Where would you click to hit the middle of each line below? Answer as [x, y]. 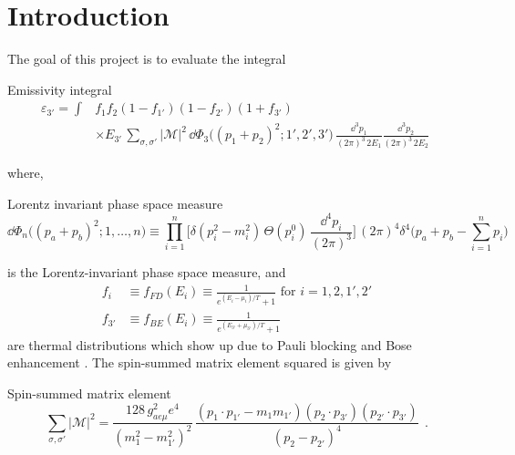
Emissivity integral [60, 89]
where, [26, 173]
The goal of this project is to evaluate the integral [147, 59]
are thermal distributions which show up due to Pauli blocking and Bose [210, 344]
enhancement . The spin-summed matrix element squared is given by [200, 362]
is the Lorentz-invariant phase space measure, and [147, 272]
